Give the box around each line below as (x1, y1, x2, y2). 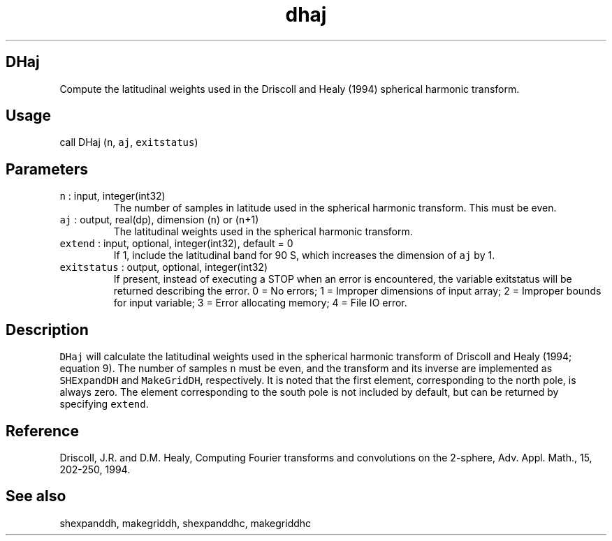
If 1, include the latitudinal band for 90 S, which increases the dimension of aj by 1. (113, 249, 495, 262)
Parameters (6, 160, 88, 178)
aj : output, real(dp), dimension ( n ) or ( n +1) (59, 214, 259, 226)
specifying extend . (59, 398, 149, 410)
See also (6, 487, 66, 505)
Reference (6, 422, 79, 440)
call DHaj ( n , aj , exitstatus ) (59, 136, 198, 149)
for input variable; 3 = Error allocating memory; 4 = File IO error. (113, 297, 407, 309)
